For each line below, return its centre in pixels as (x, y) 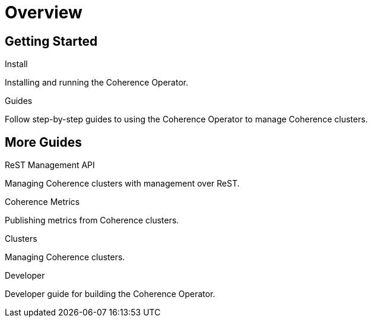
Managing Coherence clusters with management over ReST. (122, 184)
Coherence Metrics (42, 202)
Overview (44, 12)
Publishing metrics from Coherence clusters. (92, 220)
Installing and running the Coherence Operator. (97, 83)
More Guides (43, 142)
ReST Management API (50, 165)
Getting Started (51, 41)
